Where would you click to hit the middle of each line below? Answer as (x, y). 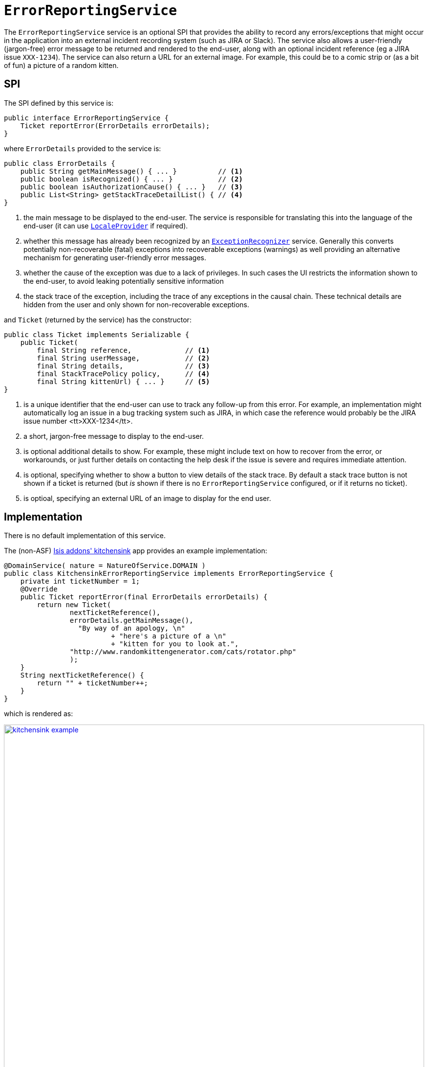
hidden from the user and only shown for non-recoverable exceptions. (137, 304)
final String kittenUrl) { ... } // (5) (123, 381)
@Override (39, 589)
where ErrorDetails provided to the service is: (83, 148)
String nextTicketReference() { (82, 675)
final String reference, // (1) (123, 350)
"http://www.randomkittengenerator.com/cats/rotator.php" (183, 652)
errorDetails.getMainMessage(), (131, 621)
